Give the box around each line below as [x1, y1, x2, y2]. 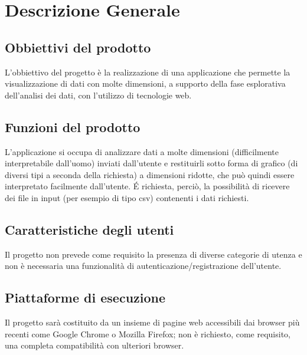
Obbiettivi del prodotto [5, 38, 151, 56]
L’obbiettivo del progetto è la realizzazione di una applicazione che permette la [5, 65, 290, 78]
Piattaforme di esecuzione [5, 288, 166, 307]
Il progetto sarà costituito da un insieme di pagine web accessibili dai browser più [5, 316, 300, 328]
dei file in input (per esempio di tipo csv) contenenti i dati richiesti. [5, 191, 249, 203]
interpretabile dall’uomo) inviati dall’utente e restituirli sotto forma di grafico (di [5, 157, 298, 169]
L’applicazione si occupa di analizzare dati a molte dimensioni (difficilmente [5, 145, 279, 157]
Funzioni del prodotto [5, 117, 141, 136]
